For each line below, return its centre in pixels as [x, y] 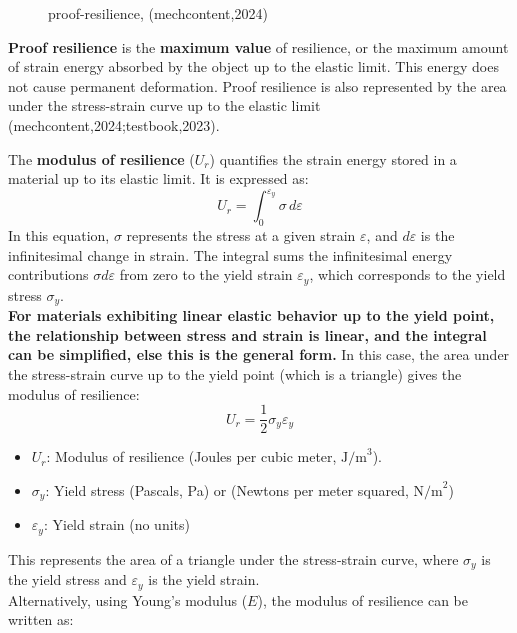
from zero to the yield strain [206, 274]
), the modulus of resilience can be [363, 599]
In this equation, [59, 235]
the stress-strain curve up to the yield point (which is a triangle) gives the [235, 373]
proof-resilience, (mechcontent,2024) [158, 13]
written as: [41, 619]
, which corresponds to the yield [407, 274]
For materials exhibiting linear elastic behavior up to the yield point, [251, 315]
